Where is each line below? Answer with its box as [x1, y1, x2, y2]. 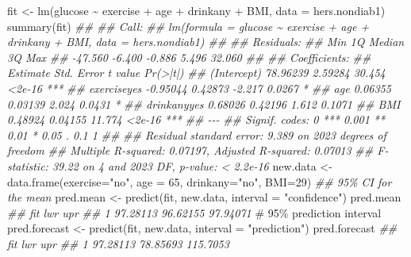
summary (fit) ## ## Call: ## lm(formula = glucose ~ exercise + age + [7, 17, 370, 34]
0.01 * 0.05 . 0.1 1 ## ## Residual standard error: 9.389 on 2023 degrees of [7, 126, 386, 143]
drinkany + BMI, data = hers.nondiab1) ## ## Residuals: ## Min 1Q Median [7, 33, 405, 50]
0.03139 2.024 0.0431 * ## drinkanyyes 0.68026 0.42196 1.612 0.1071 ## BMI [7, 95, 401, 112]
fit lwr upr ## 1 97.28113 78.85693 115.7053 [7, 235, 229, 251]
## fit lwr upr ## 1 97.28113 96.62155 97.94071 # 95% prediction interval [7, 204, 382, 221]
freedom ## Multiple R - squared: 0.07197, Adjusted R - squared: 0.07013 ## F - [7, 142, 389, 159]
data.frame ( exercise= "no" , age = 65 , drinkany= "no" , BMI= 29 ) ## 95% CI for [7, 173, 392, 190]
